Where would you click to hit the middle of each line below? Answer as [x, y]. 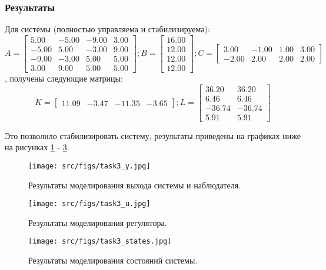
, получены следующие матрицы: [64, 78]
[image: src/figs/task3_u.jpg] [89, 204]
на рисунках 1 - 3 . [37, 147]
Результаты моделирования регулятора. [98, 222]
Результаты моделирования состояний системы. [113, 260]
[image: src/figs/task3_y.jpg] [89, 166]
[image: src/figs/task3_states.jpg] [100, 242]
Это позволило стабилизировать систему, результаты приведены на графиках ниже [153, 135]
